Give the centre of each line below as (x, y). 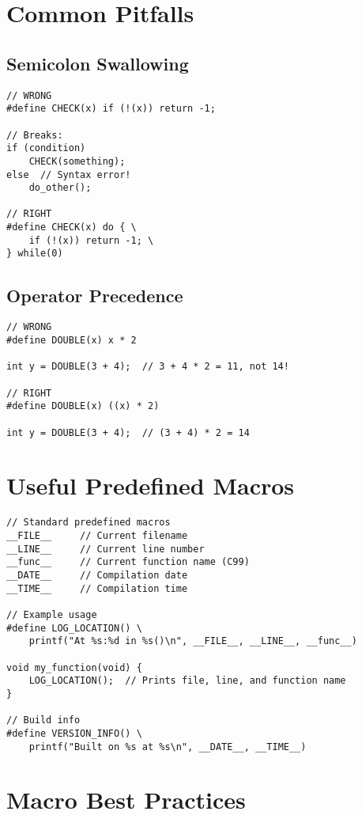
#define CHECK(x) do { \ (72, 227)
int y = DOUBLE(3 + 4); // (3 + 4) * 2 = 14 (128, 432)
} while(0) (35, 254)
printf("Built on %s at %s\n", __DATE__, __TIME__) (168, 747)
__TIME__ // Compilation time (97, 588)
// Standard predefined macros (89, 523)
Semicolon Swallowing (98, 63)
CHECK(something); (77, 161)
